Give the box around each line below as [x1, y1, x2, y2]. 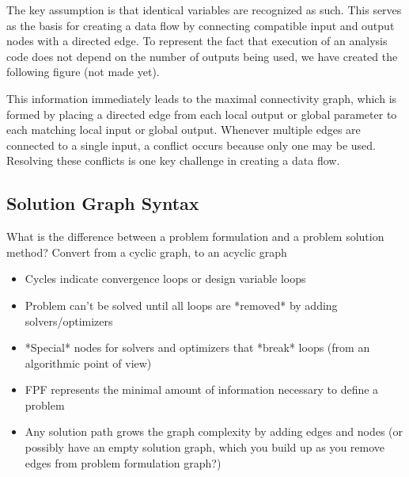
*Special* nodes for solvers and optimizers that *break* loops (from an [25, 339, 370, 356]
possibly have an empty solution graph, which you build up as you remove [25, 439, 385, 456]
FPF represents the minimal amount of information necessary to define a [25, 381, 379, 398]
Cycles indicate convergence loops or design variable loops [25, 270, 306, 287]
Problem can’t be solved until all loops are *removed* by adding [25, 296, 338, 313]
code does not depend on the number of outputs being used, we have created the [6, 48, 398, 64]
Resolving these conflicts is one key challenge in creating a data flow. [6, 152, 340, 169]
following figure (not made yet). [6, 63, 160, 80]
